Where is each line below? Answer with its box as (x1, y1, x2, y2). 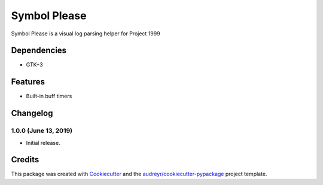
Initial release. (26, 139, 60, 146)
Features (11, 77, 45, 87)
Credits (11, 154, 39, 165)
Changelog (11, 108, 53, 119)
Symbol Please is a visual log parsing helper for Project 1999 (11, 30, 161, 37)
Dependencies (11, 46, 67, 56)
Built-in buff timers (26, 93, 72, 100)
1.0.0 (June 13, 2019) (11, 126, 73, 135)
